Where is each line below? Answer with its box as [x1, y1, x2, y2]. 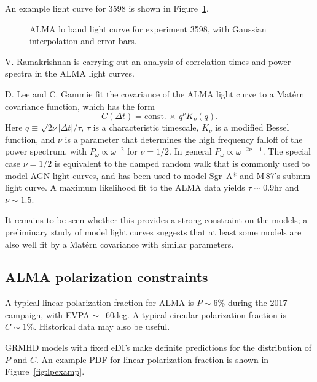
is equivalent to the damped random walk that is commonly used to [54, 156, 310, 169]
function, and [5, 132, 55, 145]
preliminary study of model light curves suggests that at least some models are [5, 225, 302, 238]
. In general [169, 145, 212, 158]
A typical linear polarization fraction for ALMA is [5, 296, 194, 309]
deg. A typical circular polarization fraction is [114, 308, 286, 321]
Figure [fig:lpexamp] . [5, 365, 85, 378]
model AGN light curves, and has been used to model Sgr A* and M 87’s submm [5, 169, 311, 181]
